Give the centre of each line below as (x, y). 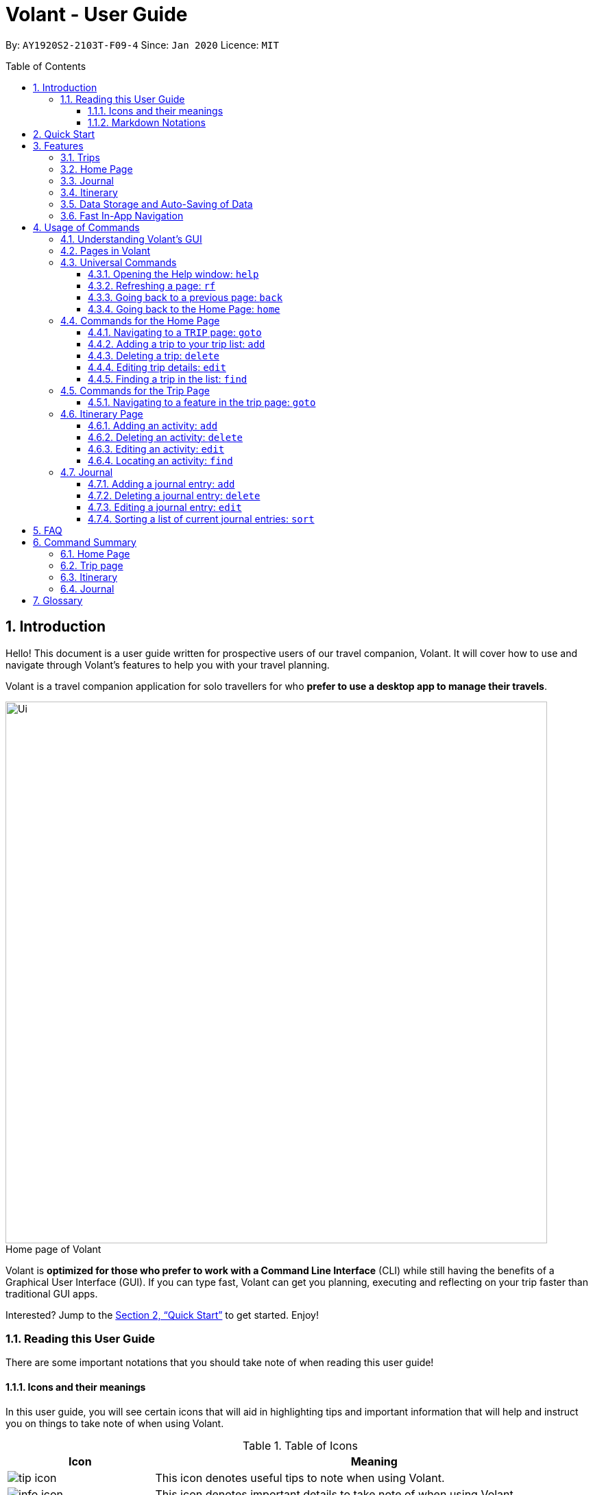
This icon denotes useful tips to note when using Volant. (300, 1478)
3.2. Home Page (97, 169)
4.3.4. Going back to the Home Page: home (184, 309)
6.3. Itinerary (89, 577)
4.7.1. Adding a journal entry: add (161, 483)
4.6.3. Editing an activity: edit (156, 449)
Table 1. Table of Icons (300, 1445)
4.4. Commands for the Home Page (140, 320)
